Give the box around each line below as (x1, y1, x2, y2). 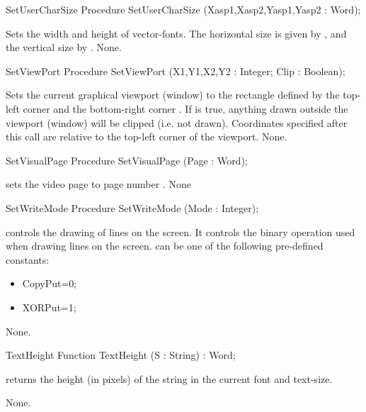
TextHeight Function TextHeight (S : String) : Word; (6, 347, 236, 362)
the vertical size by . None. (6, 40, 122, 55)
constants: (6, 252, 50, 267)
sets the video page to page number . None (6, 177, 191, 191)
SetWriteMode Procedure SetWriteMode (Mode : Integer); (6, 200, 259, 215)
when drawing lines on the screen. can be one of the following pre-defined (6, 238, 324, 253)
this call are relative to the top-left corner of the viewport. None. (6, 129, 287, 144)
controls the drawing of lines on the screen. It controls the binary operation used (6, 224, 355, 239)
